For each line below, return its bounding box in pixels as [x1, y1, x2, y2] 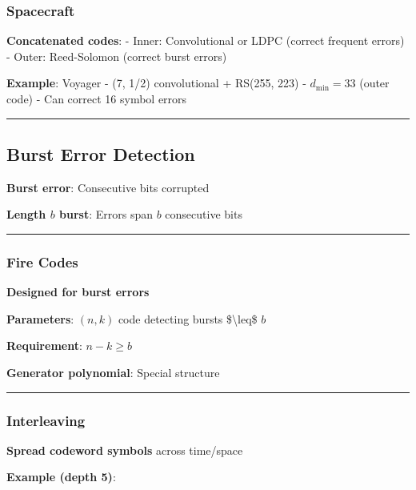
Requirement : [6, 337, 82, 354]
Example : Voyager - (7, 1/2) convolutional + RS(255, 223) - [6, 74, 306, 91]
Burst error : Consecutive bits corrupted [6, 179, 210, 195]
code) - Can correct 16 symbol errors [6, 90, 187, 106]
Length [6, 206, 46, 223]
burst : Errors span [59, 206, 153, 223]
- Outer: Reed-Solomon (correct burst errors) [6, 47, 227, 64]
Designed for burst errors [6, 283, 150, 300]
